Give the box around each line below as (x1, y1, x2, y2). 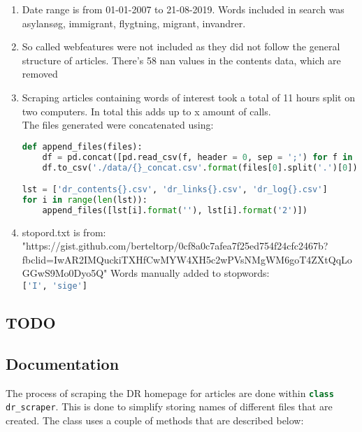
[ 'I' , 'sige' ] (22, 281, 87, 291)
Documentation (6, 352, 120, 374)
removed (22, 66, 58, 81)
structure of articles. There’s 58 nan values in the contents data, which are (22, 52, 341, 67)
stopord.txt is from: (22, 224, 106, 239)
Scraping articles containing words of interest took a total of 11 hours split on (22, 89, 356, 104)
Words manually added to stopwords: (110, 266, 270, 280)
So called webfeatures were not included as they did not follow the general (22, 39, 340, 54)
